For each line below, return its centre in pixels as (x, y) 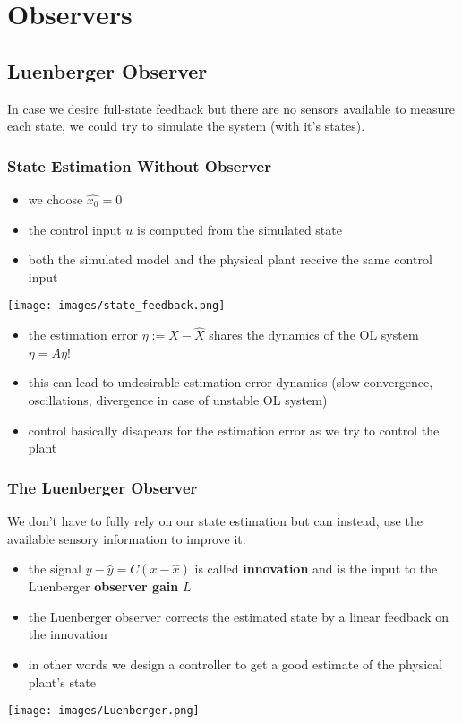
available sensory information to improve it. (127, 538)
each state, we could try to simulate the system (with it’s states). (186, 126)
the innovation (68, 634)
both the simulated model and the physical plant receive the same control (230, 259)
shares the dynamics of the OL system (314, 335)
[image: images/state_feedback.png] (116, 306)
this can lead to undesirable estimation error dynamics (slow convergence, (231, 382)
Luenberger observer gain (103, 586)
